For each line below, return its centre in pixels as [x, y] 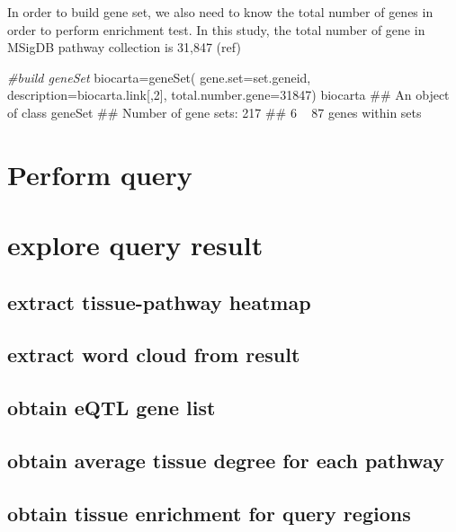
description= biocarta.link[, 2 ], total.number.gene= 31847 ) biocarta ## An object [228, 95]
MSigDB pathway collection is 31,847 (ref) [124, 47]
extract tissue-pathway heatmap [159, 301]
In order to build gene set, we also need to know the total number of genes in [220, 12]
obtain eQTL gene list [112, 408]
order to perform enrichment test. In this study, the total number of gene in [216, 29]
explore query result [135, 245]
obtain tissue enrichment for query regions [209, 513]
